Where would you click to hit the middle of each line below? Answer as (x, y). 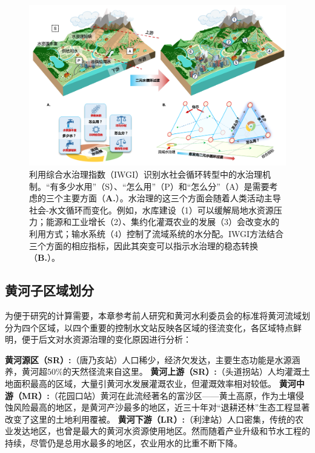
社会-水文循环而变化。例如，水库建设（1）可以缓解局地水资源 (151, 210)
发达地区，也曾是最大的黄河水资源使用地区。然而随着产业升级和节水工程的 (161, 431)
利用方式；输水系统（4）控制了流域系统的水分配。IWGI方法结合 (157, 233)
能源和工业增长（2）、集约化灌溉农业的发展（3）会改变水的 (162, 222)
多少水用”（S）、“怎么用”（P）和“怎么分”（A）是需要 (164, 186)
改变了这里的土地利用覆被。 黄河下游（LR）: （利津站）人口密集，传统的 (150, 419)
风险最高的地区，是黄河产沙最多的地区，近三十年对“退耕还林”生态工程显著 (161, 407)
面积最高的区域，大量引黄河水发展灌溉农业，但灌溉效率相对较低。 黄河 (154, 383)
